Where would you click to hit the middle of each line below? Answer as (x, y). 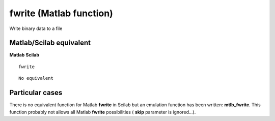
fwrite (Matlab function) (61, 13)
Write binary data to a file (36, 28)
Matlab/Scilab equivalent (50, 43)
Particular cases (36, 93)
